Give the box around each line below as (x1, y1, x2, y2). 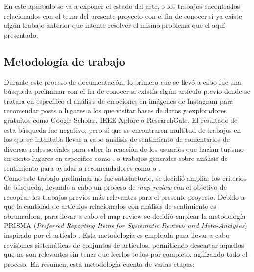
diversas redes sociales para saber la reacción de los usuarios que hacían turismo (4, 143, 244, 154)
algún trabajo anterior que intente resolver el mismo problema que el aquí (4, 20, 225, 30)
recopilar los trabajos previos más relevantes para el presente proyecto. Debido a (4, 191, 245, 202)
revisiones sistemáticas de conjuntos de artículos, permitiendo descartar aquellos (4, 239, 244, 249)
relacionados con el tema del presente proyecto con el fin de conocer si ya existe (4, 10, 242, 21)
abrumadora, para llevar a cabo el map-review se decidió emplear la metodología (4, 210, 246, 221)
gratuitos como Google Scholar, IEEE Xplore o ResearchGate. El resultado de (4, 114, 238, 125)
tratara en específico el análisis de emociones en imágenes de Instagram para (4, 95, 233, 106)
